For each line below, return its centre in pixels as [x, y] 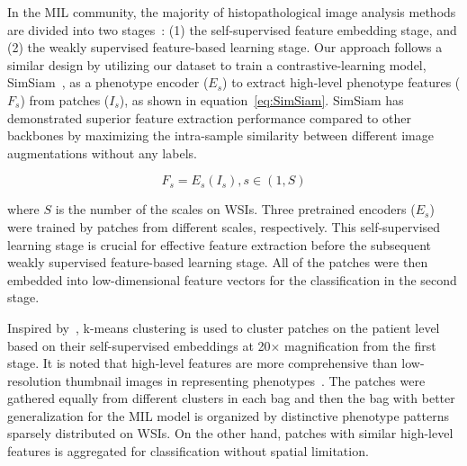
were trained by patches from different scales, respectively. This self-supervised [224, 226]
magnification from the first [360, 345]
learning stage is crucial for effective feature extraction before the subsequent [220, 244]
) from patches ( [65, 99]
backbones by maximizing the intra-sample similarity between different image [220, 135]
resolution [35, 380]
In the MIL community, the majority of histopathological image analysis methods [232, 12]
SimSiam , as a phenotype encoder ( [108, 82]
